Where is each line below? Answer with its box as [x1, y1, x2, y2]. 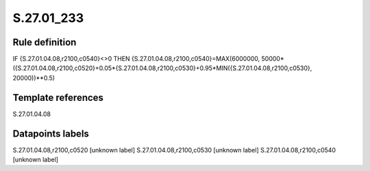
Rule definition [12, 36, 77, 48]
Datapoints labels [12, 128, 89, 139]
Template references [12, 91, 104, 103]
